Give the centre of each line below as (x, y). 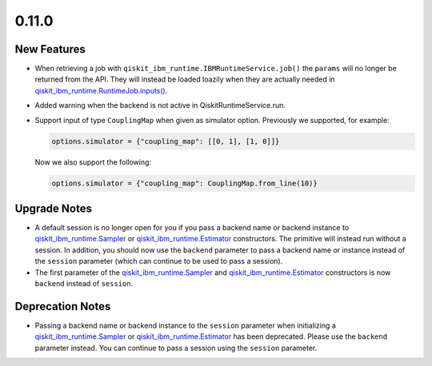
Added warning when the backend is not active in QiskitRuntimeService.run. (160, 105)
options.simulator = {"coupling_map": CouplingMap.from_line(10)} (184, 183)
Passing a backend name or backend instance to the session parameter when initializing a (185, 325)
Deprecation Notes (63, 306)
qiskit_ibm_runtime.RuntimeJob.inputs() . (101, 90)
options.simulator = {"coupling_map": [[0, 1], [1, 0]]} (166, 141)
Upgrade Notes (53, 208)
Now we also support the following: (93, 162)
